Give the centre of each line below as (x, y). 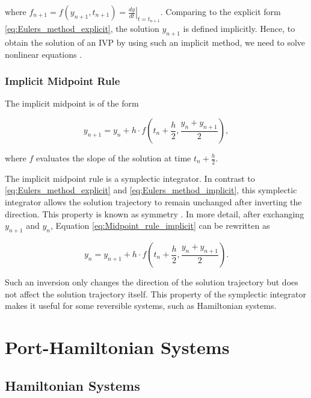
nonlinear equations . (44, 54)
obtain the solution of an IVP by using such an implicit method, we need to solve (155, 42)
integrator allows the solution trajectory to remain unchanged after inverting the (153, 202)
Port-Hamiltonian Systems (117, 347)
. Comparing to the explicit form (220, 11)
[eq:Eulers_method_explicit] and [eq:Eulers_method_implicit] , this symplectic (151, 190)
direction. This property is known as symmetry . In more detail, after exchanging (155, 213)
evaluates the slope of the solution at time (114, 158)
